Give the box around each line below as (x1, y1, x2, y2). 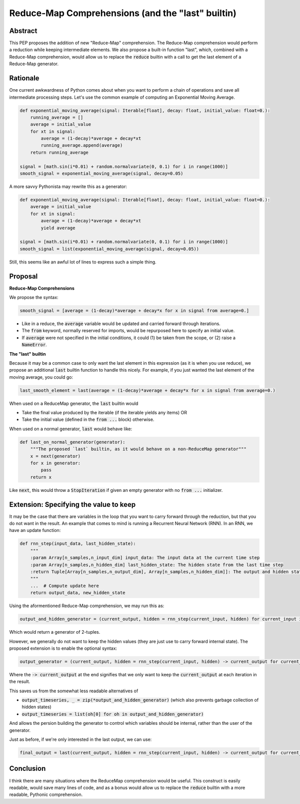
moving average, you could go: (9, 374, 73, 380)
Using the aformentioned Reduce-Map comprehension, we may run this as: (9, 603, 164, 609)
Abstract (9, 27, 37, 35)
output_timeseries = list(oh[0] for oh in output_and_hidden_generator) (21, 711, 204, 717)
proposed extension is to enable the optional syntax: (9, 645, 117, 651)
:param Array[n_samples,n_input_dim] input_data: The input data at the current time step (30, 555, 260, 561)
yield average (40, 225, 75, 230)
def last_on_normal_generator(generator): (19, 439, 125, 445)
